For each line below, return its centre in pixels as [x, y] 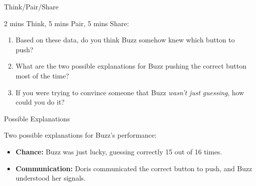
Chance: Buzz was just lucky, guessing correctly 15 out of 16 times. [119, 151]
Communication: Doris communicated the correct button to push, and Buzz [134, 168]
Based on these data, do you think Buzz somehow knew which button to [125, 40]
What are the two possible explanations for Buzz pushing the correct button [131, 66]
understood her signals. [51, 178]
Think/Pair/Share [31, 6]
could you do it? [40, 102]
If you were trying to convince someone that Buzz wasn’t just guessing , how [130, 92]
